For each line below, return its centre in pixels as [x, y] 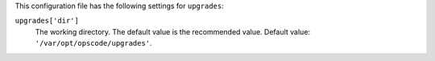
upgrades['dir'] [47, 21]
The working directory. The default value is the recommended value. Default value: [172, 31]
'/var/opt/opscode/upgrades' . [93, 43]
